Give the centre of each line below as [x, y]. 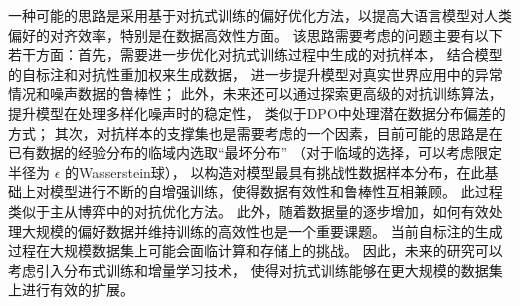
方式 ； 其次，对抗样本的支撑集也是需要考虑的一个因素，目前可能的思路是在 [255, 132]
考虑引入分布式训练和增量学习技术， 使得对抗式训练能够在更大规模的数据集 [255, 269]
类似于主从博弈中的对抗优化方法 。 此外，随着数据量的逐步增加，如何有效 [248, 210]
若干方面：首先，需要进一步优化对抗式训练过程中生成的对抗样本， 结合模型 [255, 54]
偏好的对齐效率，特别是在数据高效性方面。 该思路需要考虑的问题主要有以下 [255, 34]
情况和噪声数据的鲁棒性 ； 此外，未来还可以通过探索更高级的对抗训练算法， [255, 93]
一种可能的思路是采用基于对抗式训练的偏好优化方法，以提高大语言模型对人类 [260, 15]
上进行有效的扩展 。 [71, 289]
